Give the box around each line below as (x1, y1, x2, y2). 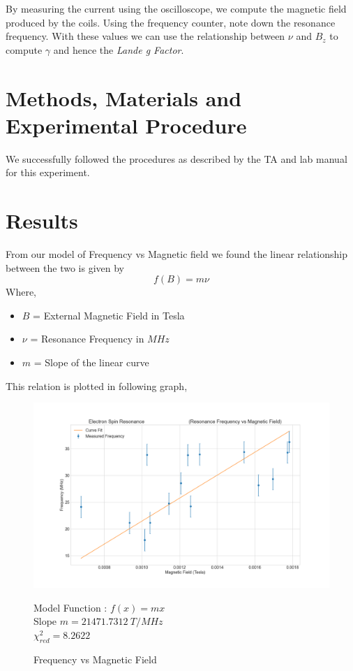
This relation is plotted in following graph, (6, 378, 188, 393)
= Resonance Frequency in (30, 331, 144, 346)
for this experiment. (6, 165, 90, 180)
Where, (6, 284, 36, 299)
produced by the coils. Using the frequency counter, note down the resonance (6, 15, 336, 29)
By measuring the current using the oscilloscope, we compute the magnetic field (6, 1, 347, 15)
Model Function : (33, 600, 107, 614)
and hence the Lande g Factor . (53, 42, 184, 57)
